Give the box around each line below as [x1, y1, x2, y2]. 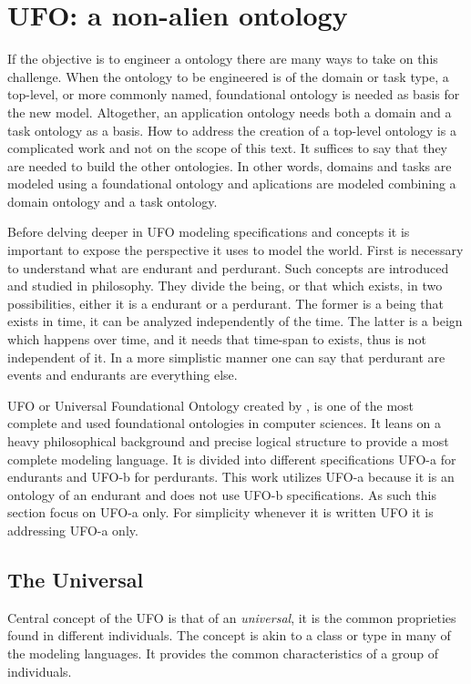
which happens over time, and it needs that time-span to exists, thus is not [7, 330, 426, 349]
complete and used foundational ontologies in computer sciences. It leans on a [7, 413, 442, 433]
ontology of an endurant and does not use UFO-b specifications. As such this [7, 485, 436, 504]
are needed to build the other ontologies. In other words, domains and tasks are [7, 156, 452, 175]
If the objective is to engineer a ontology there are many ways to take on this [7, 49, 438, 68]
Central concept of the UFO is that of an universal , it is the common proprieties [7, 607, 456, 627]
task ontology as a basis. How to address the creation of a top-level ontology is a [7, 120, 456, 139]
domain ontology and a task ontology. [7, 191, 218, 210]
